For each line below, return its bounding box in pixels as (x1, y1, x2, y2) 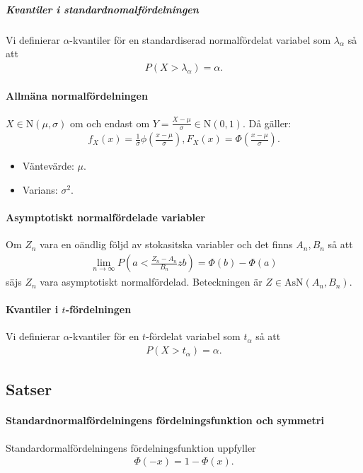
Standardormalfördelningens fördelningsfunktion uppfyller (6, 440, 256, 455)
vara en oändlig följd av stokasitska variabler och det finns (40, 237, 293, 252)
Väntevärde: (22, 158, 74, 173)
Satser (6, 378, 52, 400)
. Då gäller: (242, 115, 292, 130)
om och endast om (70, 115, 150, 130)
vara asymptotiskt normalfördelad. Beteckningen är (40, 274, 263, 289)
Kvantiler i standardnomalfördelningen (6, 1, 199, 16)
